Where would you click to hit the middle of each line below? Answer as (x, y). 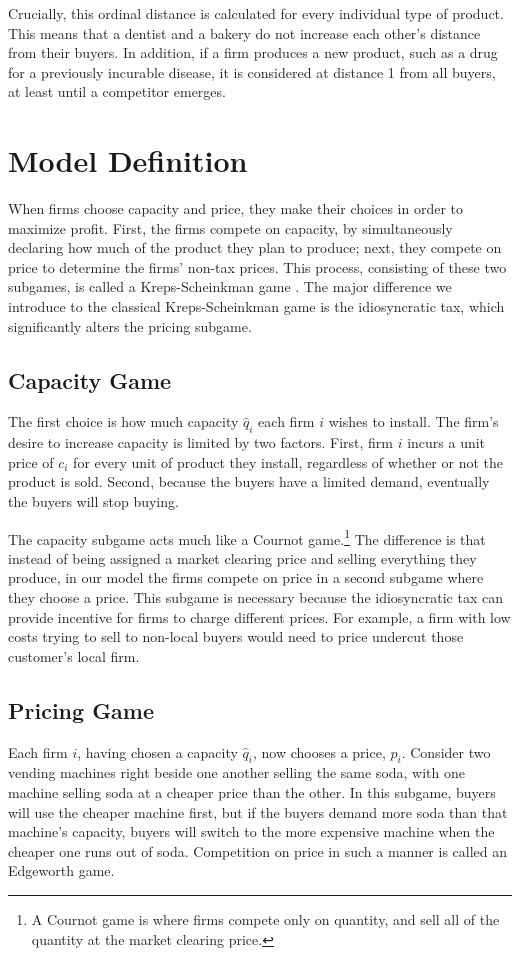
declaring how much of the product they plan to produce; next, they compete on (255, 247)
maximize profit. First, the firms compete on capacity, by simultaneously (230, 227)
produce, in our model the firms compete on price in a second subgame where (246, 577)
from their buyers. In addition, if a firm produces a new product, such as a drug (253, 52)
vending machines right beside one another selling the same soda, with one (237, 772)
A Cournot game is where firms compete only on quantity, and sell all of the (265, 919)
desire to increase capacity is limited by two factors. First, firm (200, 442)
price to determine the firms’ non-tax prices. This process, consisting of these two (257, 266)
